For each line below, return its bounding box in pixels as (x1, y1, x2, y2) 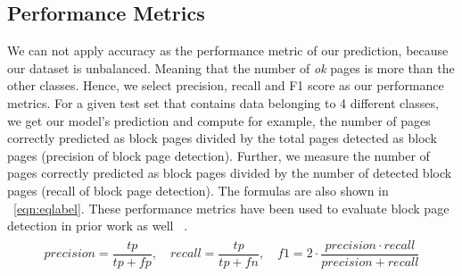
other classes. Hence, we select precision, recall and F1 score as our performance (7, 76, 444, 95)
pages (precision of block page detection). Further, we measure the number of (7, 146, 430, 164)
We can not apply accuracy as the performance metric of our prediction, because (7, 41, 449, 60)
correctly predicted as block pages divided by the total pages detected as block (7, 129, 437, 147)
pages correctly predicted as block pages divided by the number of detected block (7, 163, 452, 182)
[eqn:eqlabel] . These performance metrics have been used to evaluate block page (13, 198, 450, 217)
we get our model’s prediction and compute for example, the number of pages (7, 111, 431, 130)
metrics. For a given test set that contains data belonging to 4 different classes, (7, 93, 439, 112)
